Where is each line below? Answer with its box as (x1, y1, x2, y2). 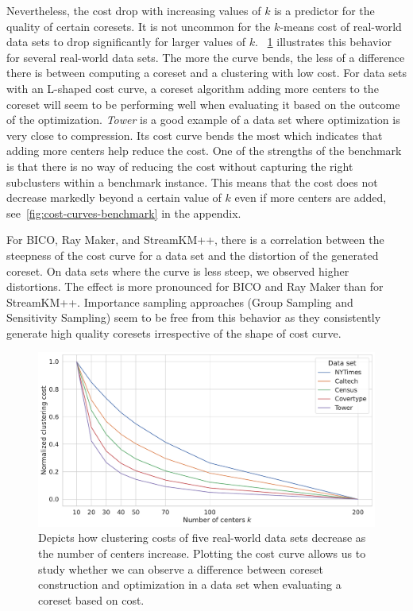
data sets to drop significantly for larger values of (6, 33, 246, 50)
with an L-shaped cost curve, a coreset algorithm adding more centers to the (6, 79, 379, 96)
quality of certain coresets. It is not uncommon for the (6, 17, 271, 34)
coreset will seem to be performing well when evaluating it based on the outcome (6, 95, 400, 112)
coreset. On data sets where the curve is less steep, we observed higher (6, 262, 349, 279)
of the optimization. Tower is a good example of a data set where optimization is (6, 111, 400, 128)
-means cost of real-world (280, 17, 402, 34)
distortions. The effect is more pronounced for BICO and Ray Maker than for (6, 278, 384, 295)
